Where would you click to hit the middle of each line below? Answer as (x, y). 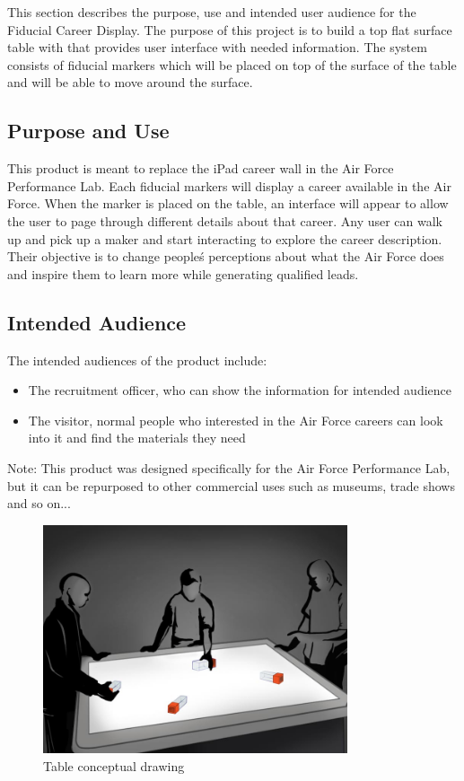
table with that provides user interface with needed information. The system (217, 47)
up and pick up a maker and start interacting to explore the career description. (225, 238)
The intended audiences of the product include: (137, 360)
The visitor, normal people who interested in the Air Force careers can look (236, 420)
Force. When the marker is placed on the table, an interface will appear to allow (228, 203)
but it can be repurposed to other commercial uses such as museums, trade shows (231, 485)
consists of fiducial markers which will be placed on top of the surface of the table (232, 64)
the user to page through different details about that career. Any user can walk (225, 220)
